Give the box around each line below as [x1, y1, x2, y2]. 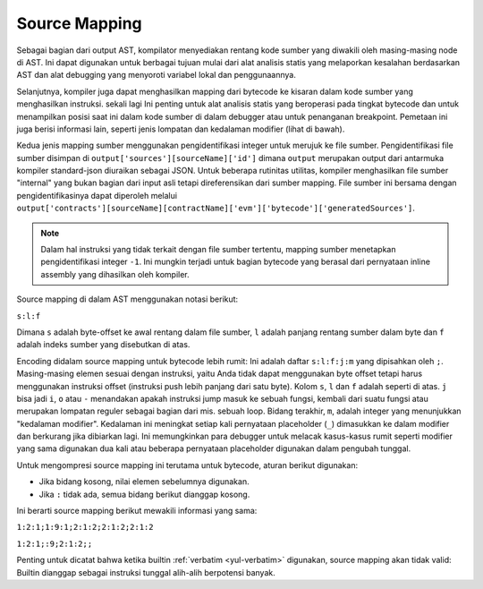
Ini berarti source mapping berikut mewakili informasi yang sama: [16, 506, 258, 516]
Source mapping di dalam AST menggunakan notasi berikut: [16, 294, 239, 304]
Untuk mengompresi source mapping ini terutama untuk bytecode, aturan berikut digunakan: [16, 459, 358, 470]
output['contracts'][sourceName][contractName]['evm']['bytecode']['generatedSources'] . [16, 202, 416, 214]
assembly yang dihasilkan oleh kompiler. [40, 269, 190, 279]
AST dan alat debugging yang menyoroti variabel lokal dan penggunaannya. [16, 70, 297, 81]
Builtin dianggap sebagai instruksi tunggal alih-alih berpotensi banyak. [16, 567, 276, 577]
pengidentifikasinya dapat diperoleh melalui [16, 190, 178, 201]
